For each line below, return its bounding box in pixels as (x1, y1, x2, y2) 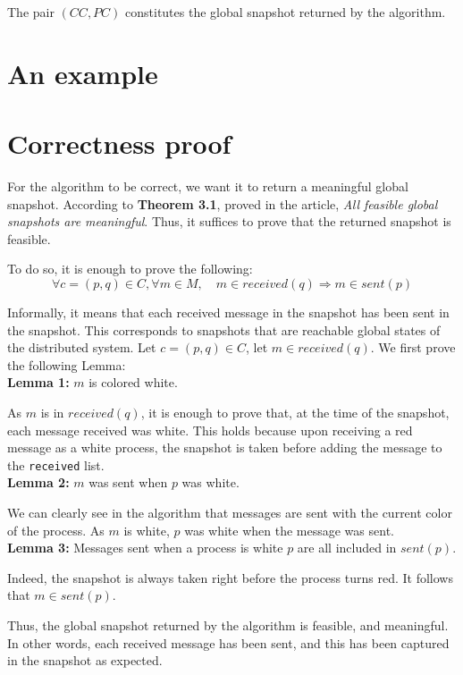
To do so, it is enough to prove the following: (7, 259, 253, 278)
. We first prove (370, 338, 456, 357)
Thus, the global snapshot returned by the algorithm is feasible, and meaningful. (7, 616, 449, 635)
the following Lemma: (7, 355, 126, 374)
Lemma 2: (7, 473, 70, 492)
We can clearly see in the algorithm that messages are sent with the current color (7, 503, 452, 522)
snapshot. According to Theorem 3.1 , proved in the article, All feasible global (7, 194, 438, 213)
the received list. (7, 455, 105, 474)
